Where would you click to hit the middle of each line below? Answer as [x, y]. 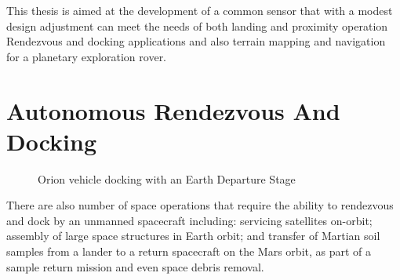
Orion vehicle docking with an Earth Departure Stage [167, 178]
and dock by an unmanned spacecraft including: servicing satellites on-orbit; [189, 220]
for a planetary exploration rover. [87, 56]
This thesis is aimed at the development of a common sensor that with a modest [200, 10]
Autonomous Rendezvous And [173, 110]
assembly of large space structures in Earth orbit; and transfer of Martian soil [193, 236]
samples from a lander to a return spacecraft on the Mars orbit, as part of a [189, 251]
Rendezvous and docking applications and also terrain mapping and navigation [196, 41]
